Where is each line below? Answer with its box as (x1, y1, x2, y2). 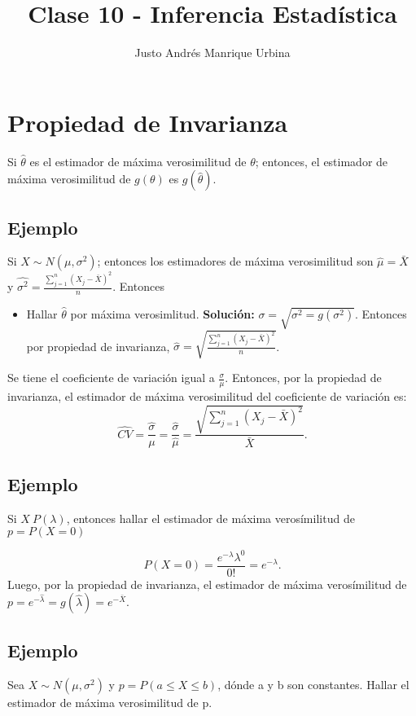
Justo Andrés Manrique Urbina (134, 44, 291, 61)
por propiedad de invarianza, (26, 337, 170, 354)
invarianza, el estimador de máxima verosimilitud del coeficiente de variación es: (7, 388, 407, 405)
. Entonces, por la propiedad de (225, 369, 382, 386)
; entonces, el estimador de (255, 152, 388, 169)
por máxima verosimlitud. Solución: (70, 305, 255, 323)
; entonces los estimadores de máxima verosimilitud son (97, 253, 374, 270)
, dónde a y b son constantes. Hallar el (217, 675, 409, 692)
